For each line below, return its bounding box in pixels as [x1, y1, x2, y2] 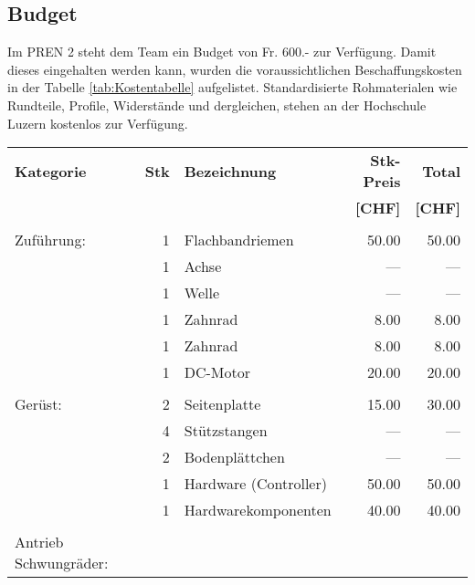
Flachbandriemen [184, 229, 294, 251]
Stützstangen [184, 420, 268, 442]
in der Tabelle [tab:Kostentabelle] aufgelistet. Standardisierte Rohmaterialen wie [7, 78, 458, 97]
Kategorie [15, 160, 87, 182]
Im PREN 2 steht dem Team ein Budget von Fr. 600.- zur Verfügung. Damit [7, 42, 437, 61]
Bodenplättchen [184, 446, 285, 468]
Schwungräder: [15, 552, 109, 574]
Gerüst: [15, 393, 62, 415]
